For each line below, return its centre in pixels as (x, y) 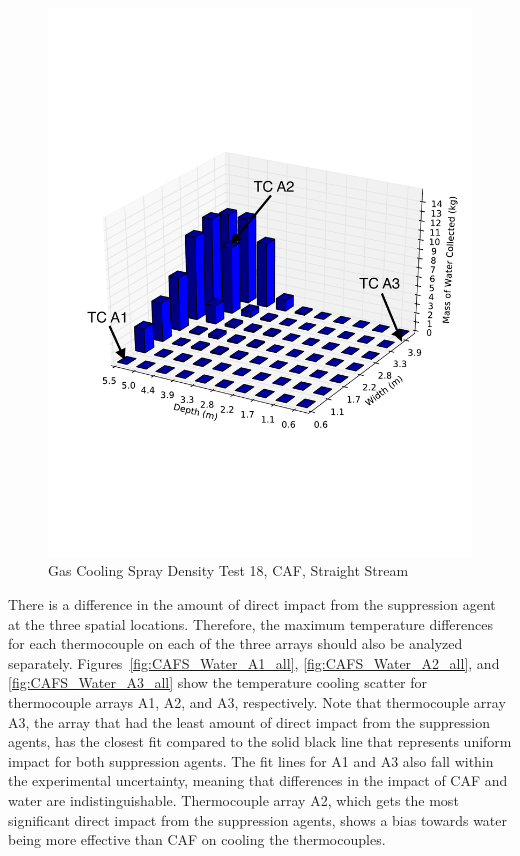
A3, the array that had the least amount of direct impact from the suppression (249, 721)
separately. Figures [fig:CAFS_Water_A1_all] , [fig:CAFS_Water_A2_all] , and (254, 662)
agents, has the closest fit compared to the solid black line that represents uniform (260, 741)
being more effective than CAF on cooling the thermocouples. (197, 839)
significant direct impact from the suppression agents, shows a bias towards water (258, 819)
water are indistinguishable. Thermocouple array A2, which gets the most (233, 800)
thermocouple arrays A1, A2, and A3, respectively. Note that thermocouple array (257, 702)
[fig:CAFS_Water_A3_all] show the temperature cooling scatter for (218, 682)
